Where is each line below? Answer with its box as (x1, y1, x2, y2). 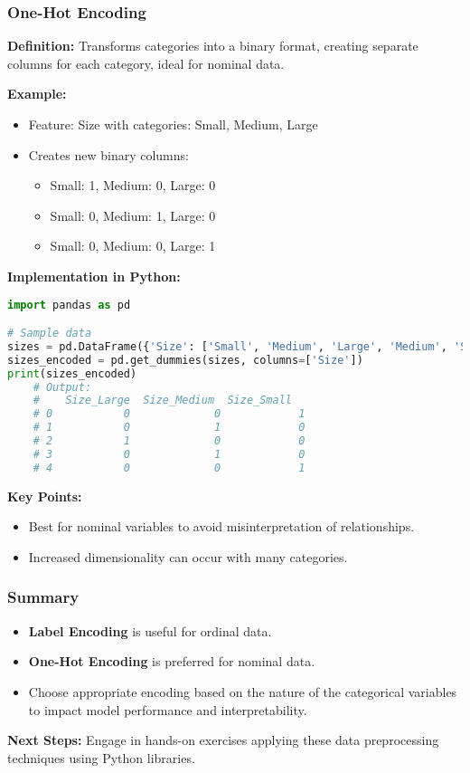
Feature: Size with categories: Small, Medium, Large (28, 115, 318, 133)
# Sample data (7, 327, 92, 340)
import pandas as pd (7, 298, 131, 311)
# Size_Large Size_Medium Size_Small (33, 394, 292, 407)
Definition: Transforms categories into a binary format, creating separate (7, 36, 418, 55)
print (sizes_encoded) (7, 367, 137, 380)
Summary (7, 586, 80, 608)
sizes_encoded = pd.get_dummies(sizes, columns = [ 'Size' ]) (7, 353, 363, 367)
